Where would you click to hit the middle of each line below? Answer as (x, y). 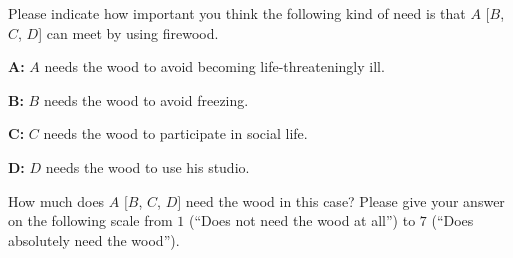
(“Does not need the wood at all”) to (302, 220)
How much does (56, 200)
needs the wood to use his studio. (147, 166)
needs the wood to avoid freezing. (146, 99)
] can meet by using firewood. (128, 32)
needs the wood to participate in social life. (175, 133)
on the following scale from (90, 220)
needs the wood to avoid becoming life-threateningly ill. (214, 66)
